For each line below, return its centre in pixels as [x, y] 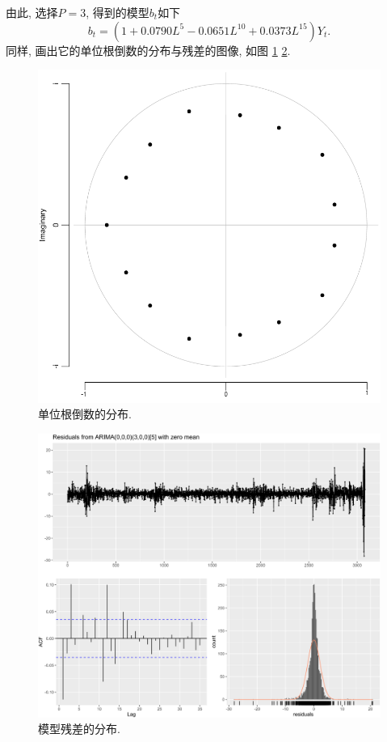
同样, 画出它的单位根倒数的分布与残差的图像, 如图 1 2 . [148, 50]
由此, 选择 [32, 12]
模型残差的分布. [79, 729]
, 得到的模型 [118, 12]
